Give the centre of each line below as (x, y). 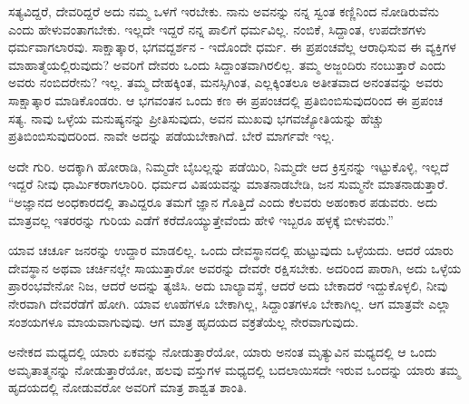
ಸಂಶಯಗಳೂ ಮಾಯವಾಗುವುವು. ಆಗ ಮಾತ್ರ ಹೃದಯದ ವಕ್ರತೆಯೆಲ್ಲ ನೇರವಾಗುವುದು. (184, 321)
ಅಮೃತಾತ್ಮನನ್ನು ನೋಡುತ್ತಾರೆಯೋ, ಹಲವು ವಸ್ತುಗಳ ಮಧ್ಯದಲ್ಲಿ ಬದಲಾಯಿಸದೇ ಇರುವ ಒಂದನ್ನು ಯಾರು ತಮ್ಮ (234, 369)
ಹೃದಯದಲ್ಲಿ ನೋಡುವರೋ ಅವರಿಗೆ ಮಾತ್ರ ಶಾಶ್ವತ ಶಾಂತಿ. (128, 387)
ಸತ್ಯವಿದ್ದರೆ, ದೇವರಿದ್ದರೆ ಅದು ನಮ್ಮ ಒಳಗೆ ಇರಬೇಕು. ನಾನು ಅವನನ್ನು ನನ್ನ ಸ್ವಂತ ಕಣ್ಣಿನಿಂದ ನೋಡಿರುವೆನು (224, 11)
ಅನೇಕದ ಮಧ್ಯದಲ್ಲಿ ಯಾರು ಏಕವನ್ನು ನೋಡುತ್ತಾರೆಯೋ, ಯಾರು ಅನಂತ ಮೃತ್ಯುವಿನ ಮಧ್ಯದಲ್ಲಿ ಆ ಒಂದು (223, 352)
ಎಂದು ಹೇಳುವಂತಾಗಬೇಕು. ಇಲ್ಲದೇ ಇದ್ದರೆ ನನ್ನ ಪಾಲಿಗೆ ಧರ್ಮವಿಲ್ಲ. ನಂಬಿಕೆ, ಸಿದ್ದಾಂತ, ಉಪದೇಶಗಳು (217, 29)
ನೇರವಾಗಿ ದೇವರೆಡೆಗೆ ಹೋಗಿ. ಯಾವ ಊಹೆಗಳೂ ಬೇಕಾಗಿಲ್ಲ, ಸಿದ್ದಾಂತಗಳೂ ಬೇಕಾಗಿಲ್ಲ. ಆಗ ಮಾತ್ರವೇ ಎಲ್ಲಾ (230, 303)
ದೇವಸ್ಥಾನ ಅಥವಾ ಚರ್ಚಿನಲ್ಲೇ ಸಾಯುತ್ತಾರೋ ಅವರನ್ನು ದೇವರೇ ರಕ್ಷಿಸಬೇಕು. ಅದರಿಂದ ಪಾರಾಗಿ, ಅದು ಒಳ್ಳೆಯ (235, 267)
